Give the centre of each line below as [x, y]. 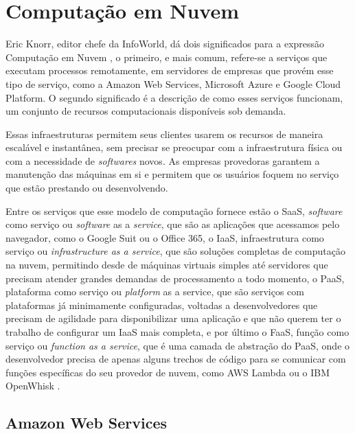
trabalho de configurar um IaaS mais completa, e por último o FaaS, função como [177, 332]
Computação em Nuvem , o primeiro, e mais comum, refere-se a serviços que [167, 57]
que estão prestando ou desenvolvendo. [87, 188]
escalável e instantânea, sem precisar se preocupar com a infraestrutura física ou [174, 147]
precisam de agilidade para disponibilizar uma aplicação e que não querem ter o [173, 318]
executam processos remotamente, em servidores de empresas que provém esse [170, 70]
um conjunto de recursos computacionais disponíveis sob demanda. [146, 111]
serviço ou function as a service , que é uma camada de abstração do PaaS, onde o [178, 345]
